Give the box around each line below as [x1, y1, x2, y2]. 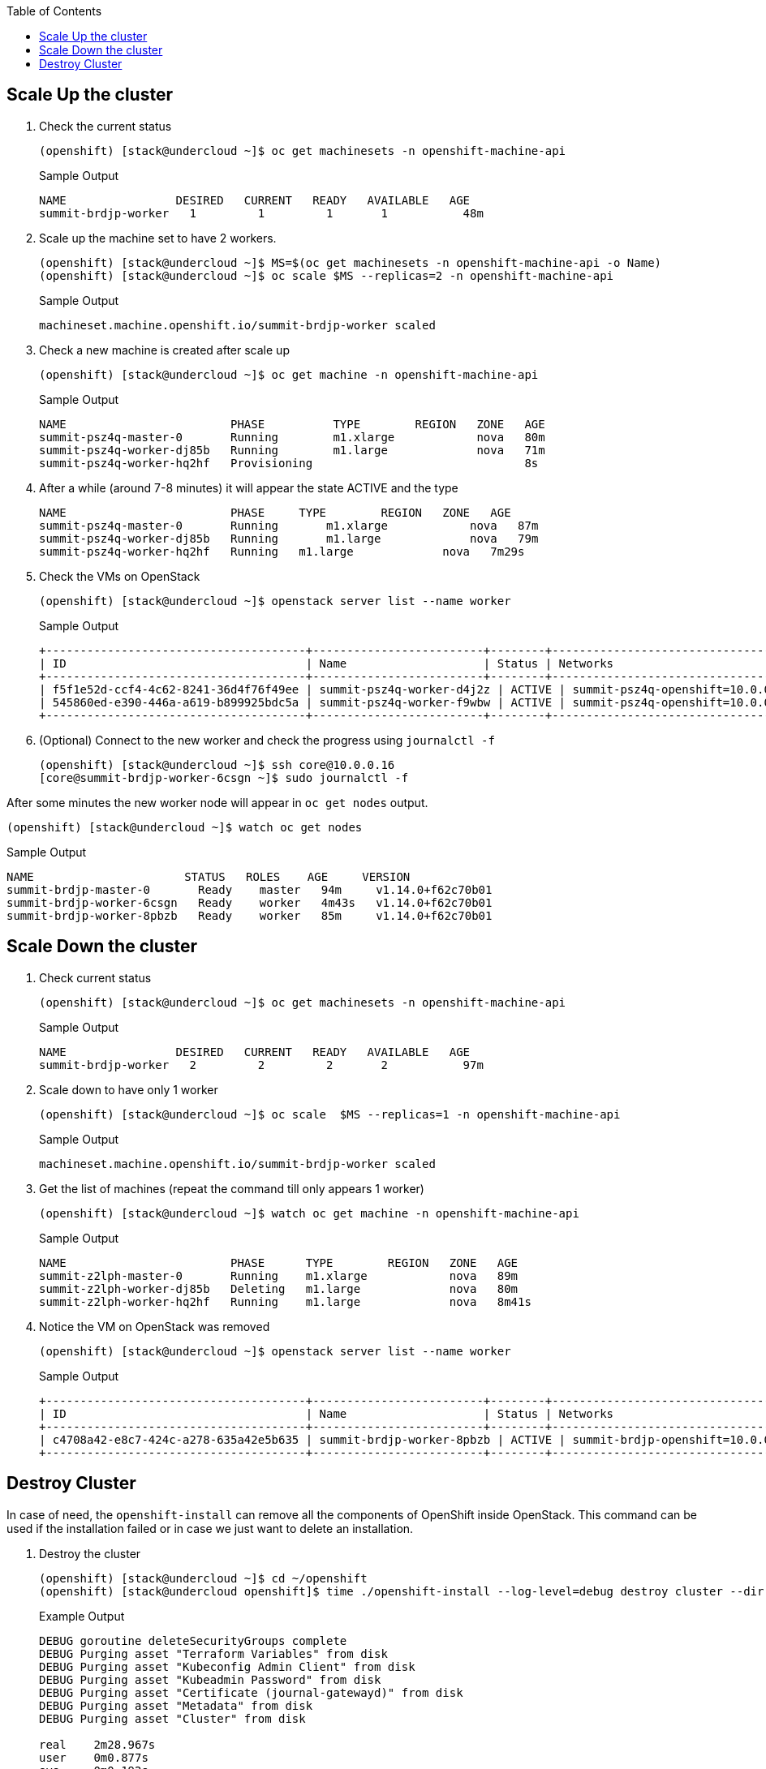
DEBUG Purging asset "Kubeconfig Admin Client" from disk [39, 1660, 415, 1673]
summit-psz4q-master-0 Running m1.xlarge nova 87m [39, 518, 539, 532]
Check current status [39, 970, 152, 985]
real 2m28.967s [39, 1737, 156, 1751]
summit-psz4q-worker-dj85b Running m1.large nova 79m [39, 531, 539, 545]
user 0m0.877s [39, 1750, 148, 1764]
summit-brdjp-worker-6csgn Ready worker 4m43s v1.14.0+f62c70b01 [6, 895, 493, 909]
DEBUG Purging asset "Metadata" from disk [39, 1698, 313, 1712]
